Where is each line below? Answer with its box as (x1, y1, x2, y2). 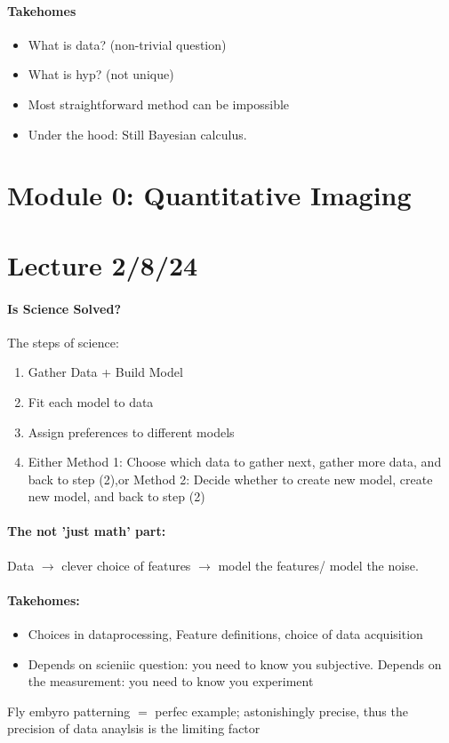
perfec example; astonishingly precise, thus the (155, 701, 408, 720)
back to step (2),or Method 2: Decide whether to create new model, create (28, 469, 433, 488)
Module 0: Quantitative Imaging (7, 177, 412, 213)
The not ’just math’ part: (7, 522, 166, 540)
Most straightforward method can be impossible (28, 94, 290, 113)
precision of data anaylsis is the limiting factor (7, 719, 261, 738)
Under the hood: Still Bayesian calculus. (28, 124, 247, 143)
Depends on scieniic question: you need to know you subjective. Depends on (28, 654, 442, 673)
